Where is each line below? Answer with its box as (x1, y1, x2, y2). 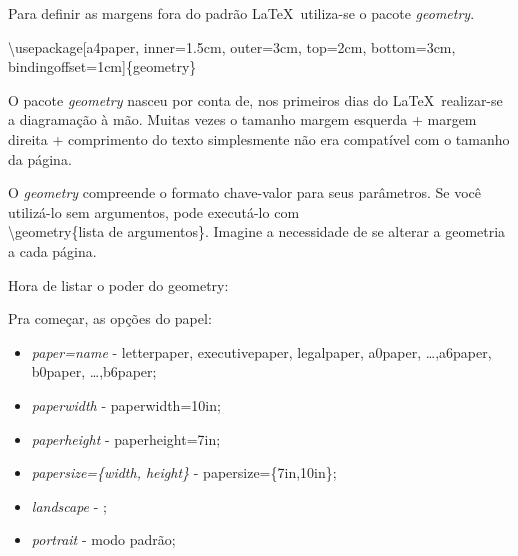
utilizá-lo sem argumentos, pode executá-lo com (8, 201, 300, 222)
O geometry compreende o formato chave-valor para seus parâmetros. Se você (8, 182, 482, 203)
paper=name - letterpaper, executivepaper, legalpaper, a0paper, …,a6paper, (31, 341, 492, 362)
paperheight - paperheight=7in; (31, 428, 221, 449)
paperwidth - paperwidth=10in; (31, 394, 221, 415)
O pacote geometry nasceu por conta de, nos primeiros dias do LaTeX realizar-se (8, 89, 503, 110)
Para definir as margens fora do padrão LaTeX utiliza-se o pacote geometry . (8, 3, 475, 23)
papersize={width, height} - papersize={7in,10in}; (31, 462, 337, 483)
